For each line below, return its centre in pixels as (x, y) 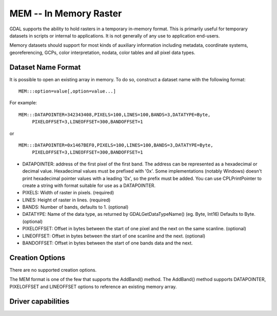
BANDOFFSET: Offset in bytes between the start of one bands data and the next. (108, 243)
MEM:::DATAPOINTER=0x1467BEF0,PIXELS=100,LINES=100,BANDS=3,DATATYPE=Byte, (116, 145)
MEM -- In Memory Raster (66, 13)
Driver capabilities (39, 301)
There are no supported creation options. (53, 270)
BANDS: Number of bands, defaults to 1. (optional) (75, 207)
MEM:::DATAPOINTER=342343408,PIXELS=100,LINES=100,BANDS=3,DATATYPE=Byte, (115, 115)
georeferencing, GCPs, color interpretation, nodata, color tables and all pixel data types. (102, 52)
